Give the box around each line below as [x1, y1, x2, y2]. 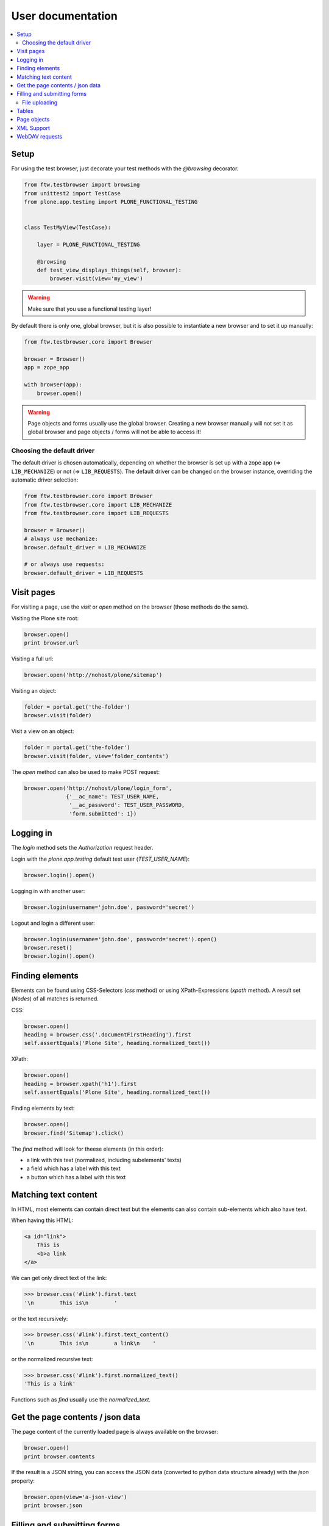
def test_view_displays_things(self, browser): [37, 267, 182, 274]
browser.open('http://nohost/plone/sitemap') [24, 671, 163, 678]
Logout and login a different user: [11, 919, 96, 927]
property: [11, 1477, 35, 1484]
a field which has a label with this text [26, 1165, 121, 1172]
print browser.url [24, 639, 79, 646]
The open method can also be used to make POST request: [11, 768, 160, 775]
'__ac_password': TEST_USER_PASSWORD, [69, 801, 185, 809]
